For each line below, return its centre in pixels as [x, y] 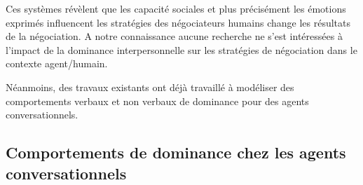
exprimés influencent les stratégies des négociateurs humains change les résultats [178, 22]
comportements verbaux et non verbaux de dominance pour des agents [157, 101]
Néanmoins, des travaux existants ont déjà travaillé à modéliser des [150, 87]
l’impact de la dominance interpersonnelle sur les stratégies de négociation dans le [181, 49]
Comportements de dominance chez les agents [176, 152]
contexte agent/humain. [57, 63]
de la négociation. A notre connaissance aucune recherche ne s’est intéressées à [174, 36]
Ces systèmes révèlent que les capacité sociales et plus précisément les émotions [176, 8]
